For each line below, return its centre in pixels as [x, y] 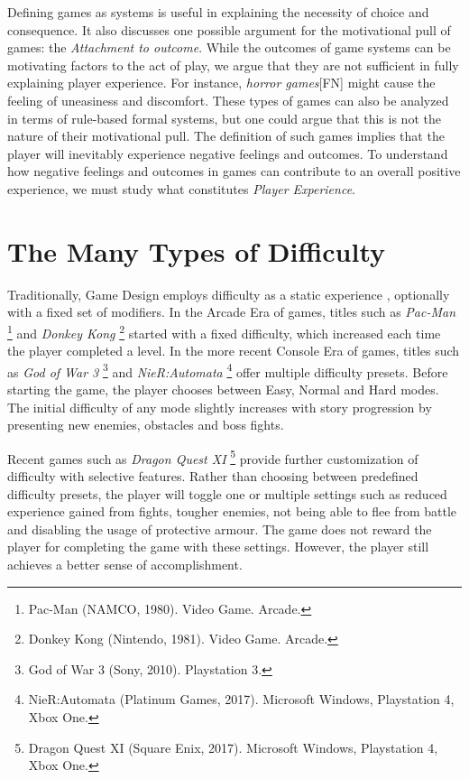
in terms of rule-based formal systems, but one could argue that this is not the [224, 118]
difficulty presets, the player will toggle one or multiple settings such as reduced [227, 493]
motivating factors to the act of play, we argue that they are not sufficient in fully [233, 65]
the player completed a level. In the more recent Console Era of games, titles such [234, 351]
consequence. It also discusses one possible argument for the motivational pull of [229, 29]
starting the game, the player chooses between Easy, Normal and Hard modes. [223, 389]
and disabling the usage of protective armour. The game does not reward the [220, 529]
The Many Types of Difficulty [197, 250]
